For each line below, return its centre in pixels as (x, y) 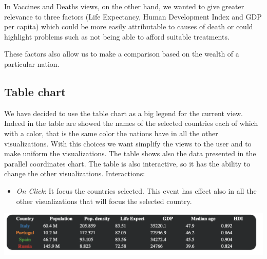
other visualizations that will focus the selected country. (104, 201)
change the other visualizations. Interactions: (75, 173)
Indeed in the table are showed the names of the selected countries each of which (131, 123)
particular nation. (32, 63)
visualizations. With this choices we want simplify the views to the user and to (128, 143)
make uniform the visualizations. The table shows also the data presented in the (130, 153)
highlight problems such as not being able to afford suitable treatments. (117, 36)
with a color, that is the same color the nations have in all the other (111, 133)
